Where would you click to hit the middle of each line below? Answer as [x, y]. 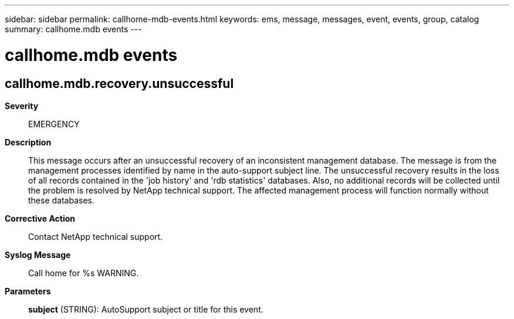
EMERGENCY [54, 124]
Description [28, 142]
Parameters [28, 291]
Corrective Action [40, 218]
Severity [22, 106]
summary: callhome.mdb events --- [73, 29]
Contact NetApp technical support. [96, 236]
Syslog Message [38, 254]
